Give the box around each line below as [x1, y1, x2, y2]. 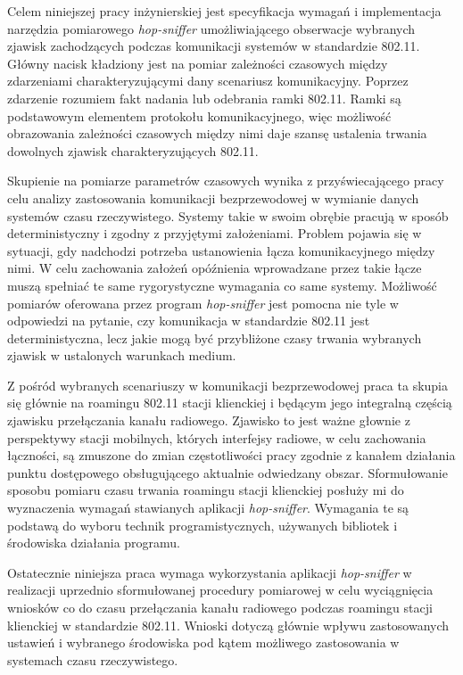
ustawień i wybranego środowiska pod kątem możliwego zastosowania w [7, 633, 400, 652]
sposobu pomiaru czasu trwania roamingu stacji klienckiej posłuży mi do [7, 481, 404, 499]
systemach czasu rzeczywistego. [7, 650, 178, 669]
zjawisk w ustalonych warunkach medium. [7, 346, 236, 365]
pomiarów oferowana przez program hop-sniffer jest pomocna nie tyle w [7, 293, 399, 312]
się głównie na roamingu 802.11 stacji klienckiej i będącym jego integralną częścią [7, 393, 452, 412]
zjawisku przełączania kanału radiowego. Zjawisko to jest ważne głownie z [7, 411, 410, 430]
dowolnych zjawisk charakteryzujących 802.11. [7, 141, 259, 160]
